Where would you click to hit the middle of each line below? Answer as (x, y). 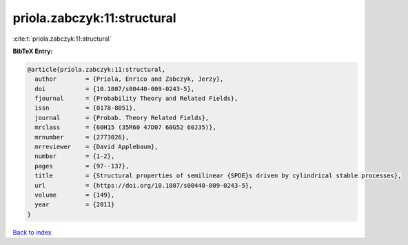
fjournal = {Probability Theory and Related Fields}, (136, 99)
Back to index (32, 232)
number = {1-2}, (75, 156)
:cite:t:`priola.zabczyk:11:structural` (62, 39)
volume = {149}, (75, 195)
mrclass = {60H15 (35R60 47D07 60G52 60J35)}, (125, 127)
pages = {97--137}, (82, 166)
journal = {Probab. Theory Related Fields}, (122, 118)
